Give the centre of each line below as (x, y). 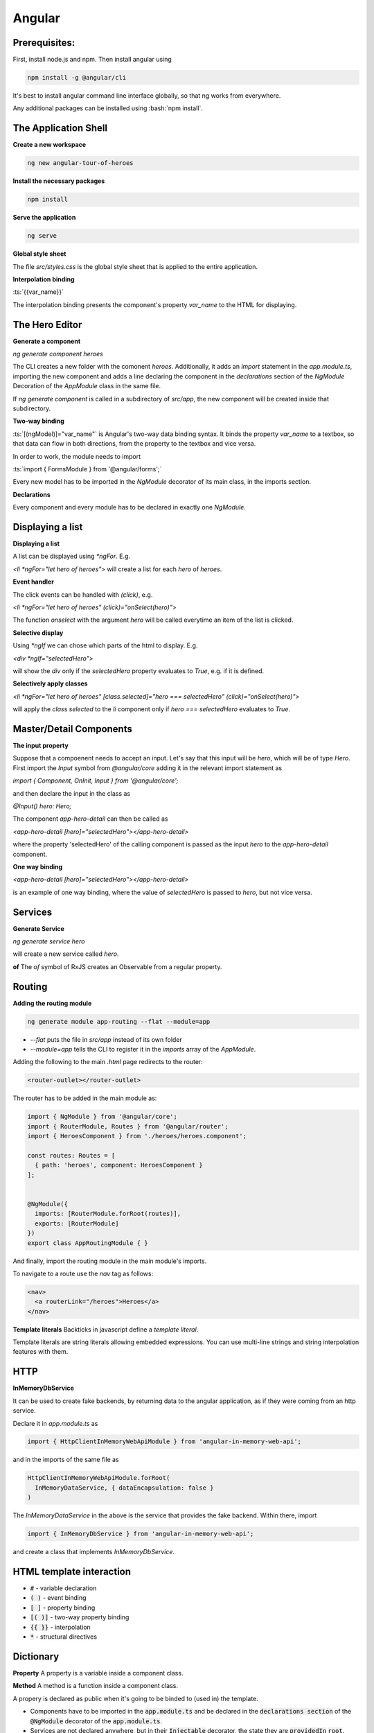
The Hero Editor (47, 325)
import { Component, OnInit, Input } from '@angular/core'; (96, 781)
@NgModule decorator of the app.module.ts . (96, 1721)
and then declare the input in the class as (72, 793)
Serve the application (44, 218)
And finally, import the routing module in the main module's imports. (110, 1261)
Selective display (38, 633)
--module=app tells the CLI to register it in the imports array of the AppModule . (143, 1050)
